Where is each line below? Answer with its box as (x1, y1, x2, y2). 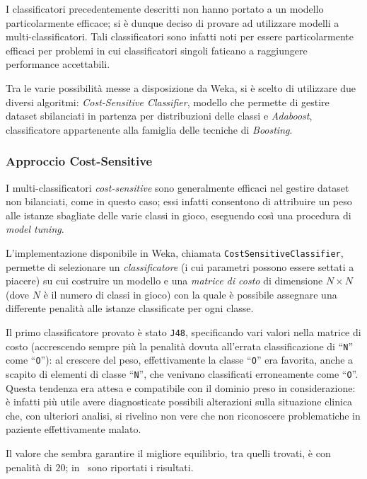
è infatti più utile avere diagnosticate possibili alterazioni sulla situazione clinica (6, 394, 353, 409)
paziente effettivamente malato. (6, 422, 141, 437)
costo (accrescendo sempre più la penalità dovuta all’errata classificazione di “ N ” (6, 338, 354, 353)
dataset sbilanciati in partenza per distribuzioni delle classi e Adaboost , (6, 108, 313, 123)
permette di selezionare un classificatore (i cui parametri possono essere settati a (6, 259, 354, 274)
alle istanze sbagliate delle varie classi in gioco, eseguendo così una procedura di (6, 207, 351, 222)
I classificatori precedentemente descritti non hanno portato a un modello (6, 1, 324, 16)
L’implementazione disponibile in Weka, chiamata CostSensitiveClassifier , (6, 245, 344, 260)
